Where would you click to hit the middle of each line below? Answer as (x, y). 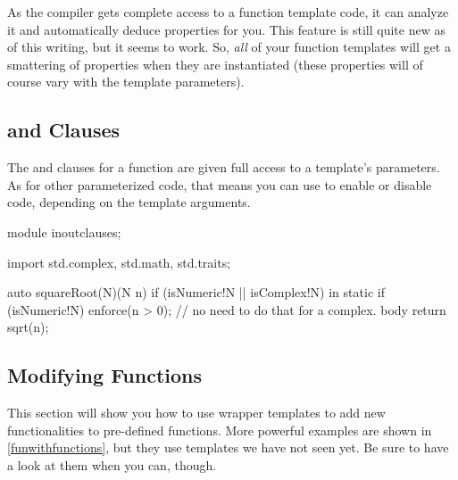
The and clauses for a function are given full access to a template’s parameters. (224, 167)
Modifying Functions (105, 375)
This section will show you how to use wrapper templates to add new (196, 413)
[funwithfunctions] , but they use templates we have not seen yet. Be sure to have (228, 447)
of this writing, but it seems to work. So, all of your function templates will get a (229, 47)
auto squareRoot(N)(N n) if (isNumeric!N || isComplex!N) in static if (196, 292)
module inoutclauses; (64, 232)
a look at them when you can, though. (112, 464)
